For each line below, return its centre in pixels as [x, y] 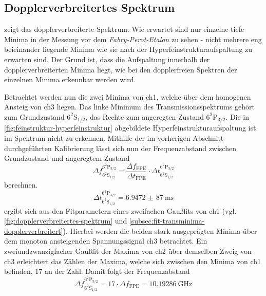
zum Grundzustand [34, 116]
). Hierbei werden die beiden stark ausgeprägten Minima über [160, 230]
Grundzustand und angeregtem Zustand [67, 158]
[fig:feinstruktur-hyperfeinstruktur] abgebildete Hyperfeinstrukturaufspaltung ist [130, 128]
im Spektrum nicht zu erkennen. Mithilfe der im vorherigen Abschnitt [114, 138]
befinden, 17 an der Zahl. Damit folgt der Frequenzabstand [97, 271]
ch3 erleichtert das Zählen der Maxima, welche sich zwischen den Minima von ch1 [133, 261]
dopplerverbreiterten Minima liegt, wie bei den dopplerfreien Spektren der [121, 69]
